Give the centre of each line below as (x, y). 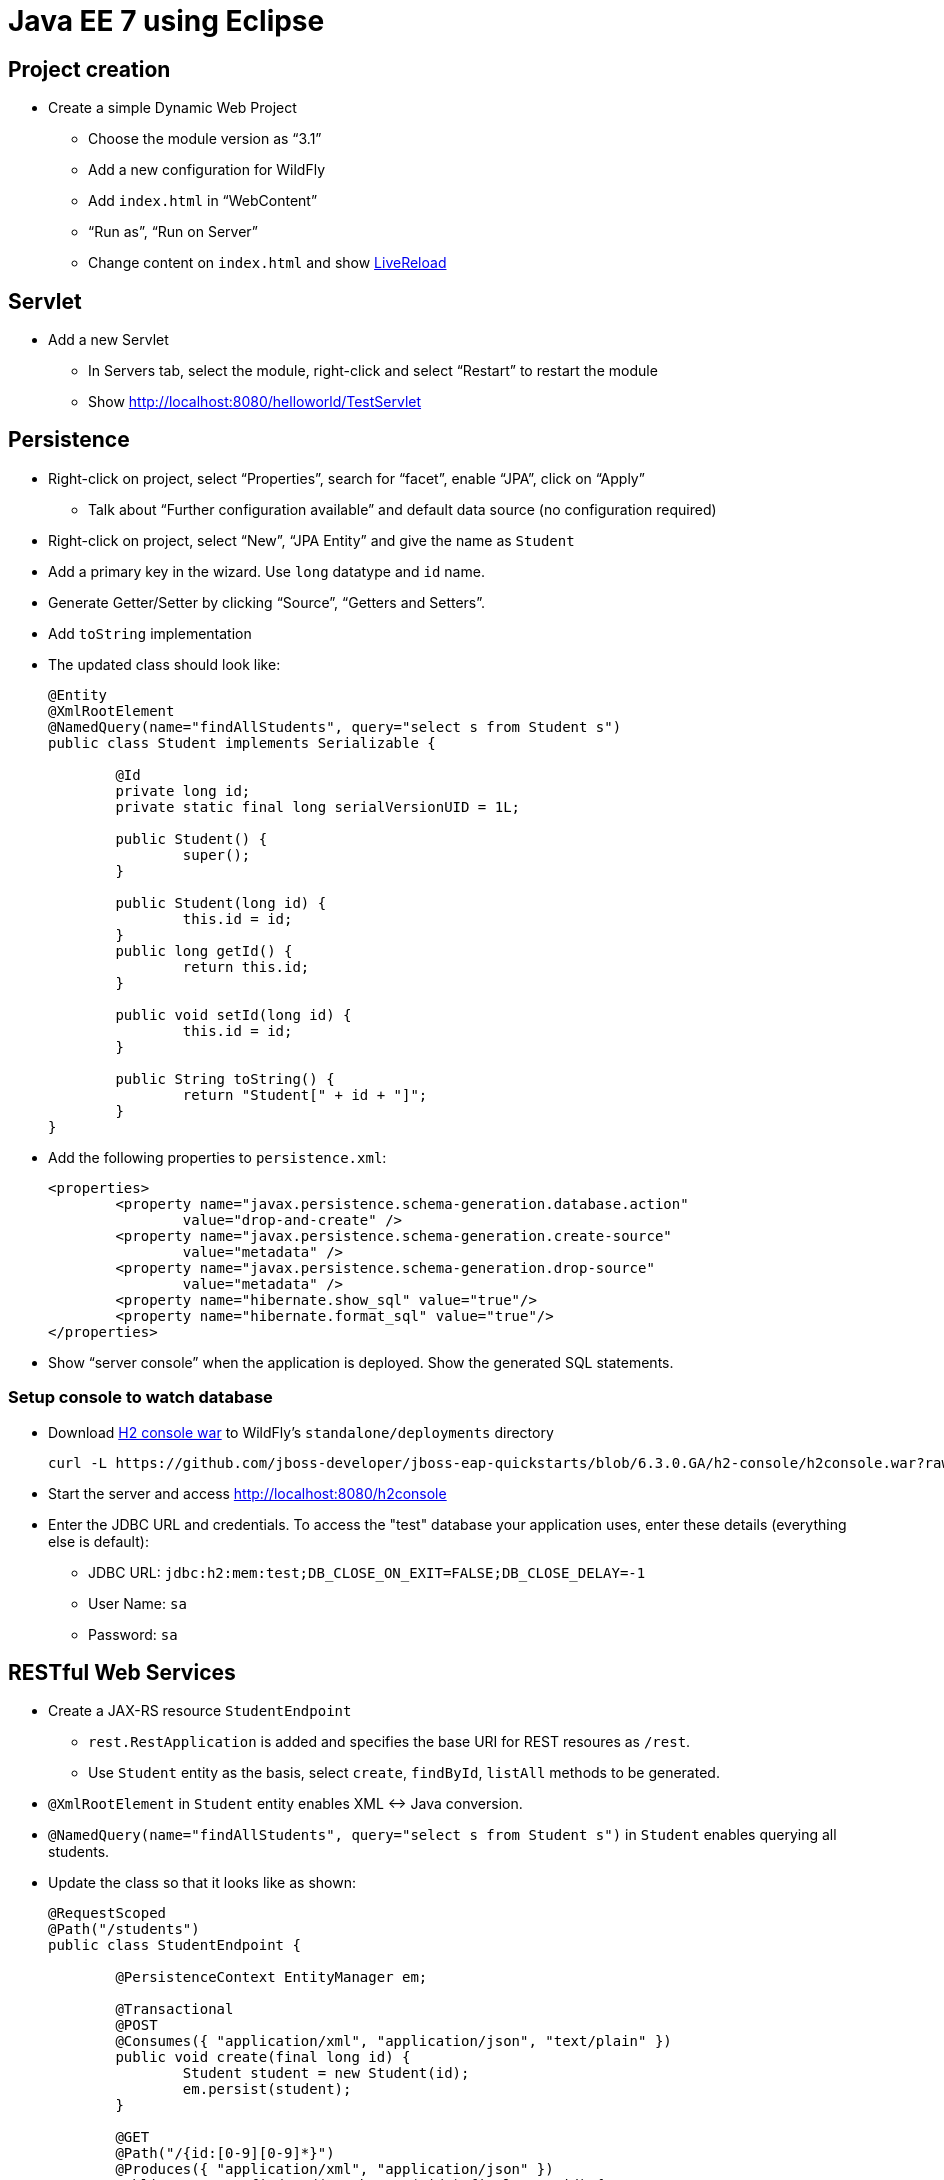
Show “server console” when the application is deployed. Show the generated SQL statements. (361, 1362)
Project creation (89, 69)
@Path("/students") (124, 1929)
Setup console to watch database (140, 1397)
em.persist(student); (267, 2089)
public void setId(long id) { (233, 1014)
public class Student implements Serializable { (242, 742)
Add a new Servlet (108, 340)
